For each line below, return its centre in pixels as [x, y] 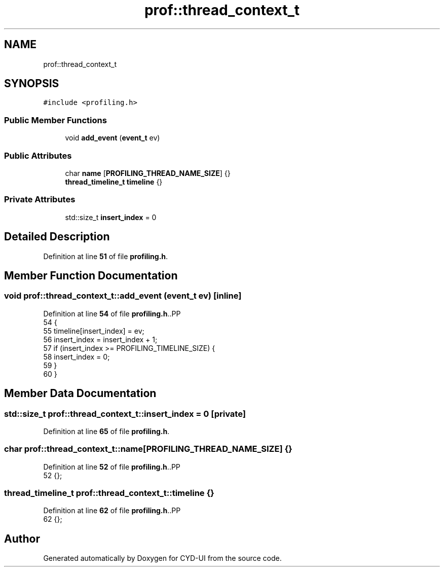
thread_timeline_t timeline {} [114, 182]
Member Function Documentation [91, 275]
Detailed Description [57, 237]
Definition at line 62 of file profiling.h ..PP [112, 511]
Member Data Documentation [80, 394]
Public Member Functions [55, 120]
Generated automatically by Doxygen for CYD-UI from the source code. [162, 558]
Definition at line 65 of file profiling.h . [106, 431]
